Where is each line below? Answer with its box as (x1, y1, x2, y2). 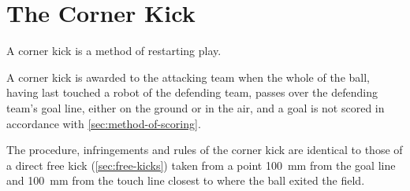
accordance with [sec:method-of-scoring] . (6, 115, 201, 131)
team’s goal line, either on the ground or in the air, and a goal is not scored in (6, 99, 385, 116)
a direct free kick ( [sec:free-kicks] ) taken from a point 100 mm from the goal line (6, 156, 396, 173)
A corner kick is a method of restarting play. (6, 42, 222, 59)
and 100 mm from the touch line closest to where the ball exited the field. (6, 172, 365, 189)
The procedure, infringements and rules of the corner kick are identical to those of (6, 141, 403, 158)
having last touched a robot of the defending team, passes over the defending (6, 84, 378, 101)
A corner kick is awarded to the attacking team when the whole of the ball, (6, 68, 370, 85)
